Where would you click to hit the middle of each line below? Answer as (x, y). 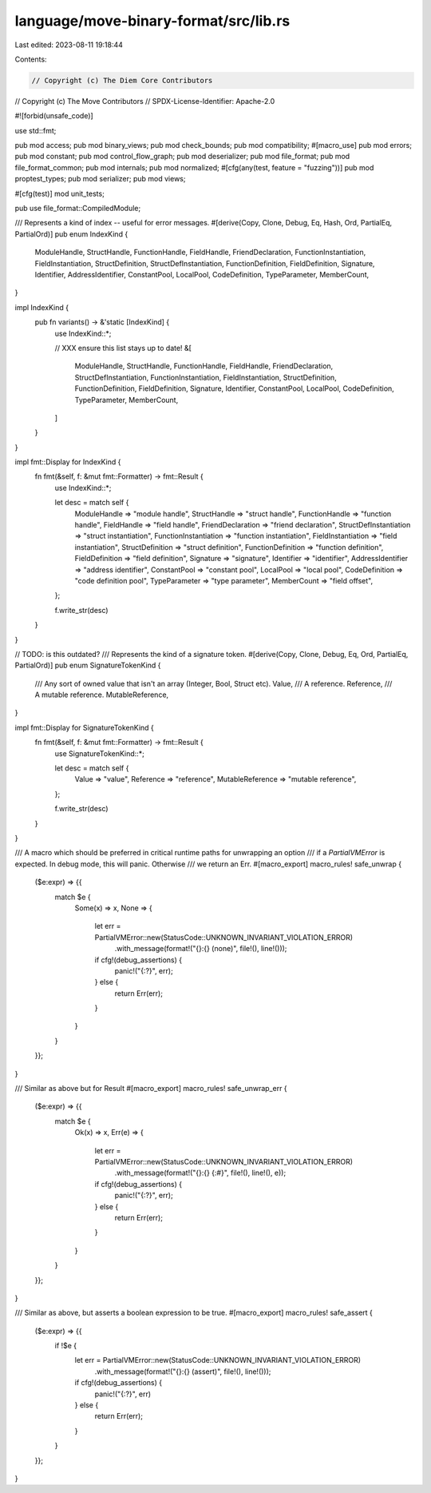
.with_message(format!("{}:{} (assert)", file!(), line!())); (183, 1372)
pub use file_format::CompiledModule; (78, 209)
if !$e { (66, 1346)
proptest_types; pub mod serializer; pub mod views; (100, 179)
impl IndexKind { (42, 307)
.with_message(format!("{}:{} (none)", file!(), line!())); (201, 949)
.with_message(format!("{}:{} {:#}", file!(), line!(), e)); (200, 1173)
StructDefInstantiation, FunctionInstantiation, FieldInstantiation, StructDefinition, (206, 377)
